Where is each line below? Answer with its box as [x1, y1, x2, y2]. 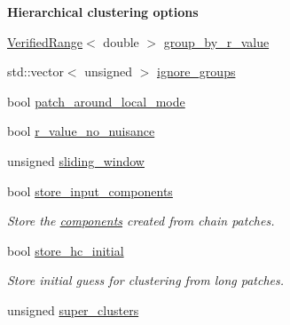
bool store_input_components [7, 181, 173, 200]
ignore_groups [156, 62, 236, 81]
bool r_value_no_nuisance [7, 122, 155, 140]
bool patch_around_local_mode [7, 91, 185, 110]
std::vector [7, 62, 64, 81]
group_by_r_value [163, 32, 270, 51]
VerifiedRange [7, 32, 83, 51]
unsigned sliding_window [7, 151, 145, 170]
